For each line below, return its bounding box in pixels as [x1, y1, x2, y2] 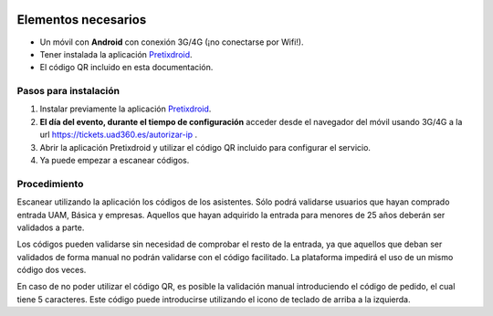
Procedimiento [16, 177, 84, 190]
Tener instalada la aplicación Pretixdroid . [39, 48, 193, 59]
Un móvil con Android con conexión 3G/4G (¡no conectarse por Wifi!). [39, 37, 304, 47]
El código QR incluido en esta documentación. [39, 62, 214, 73]
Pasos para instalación [16, 85, 121, 98]
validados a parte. [16, 222, 85, 233]
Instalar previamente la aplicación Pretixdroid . [39, 103, 212, 114]
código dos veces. [16, 265, 87, 276]
